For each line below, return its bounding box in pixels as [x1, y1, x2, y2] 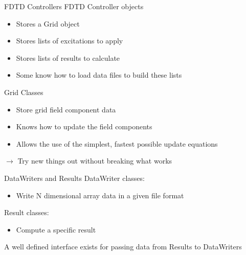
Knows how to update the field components [16, 121, 152, 132]
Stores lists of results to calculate [16, 52, 120, 63]
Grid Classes [4, 86, 43, 97]
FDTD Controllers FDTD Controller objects [4, 1, 144, 11]
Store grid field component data [16, 104, 116, 114]
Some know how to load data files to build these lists [16, 69, 182, 80]
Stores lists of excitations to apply [16, 35, 123, 46]
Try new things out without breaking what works [17, 155, 172, 166]
